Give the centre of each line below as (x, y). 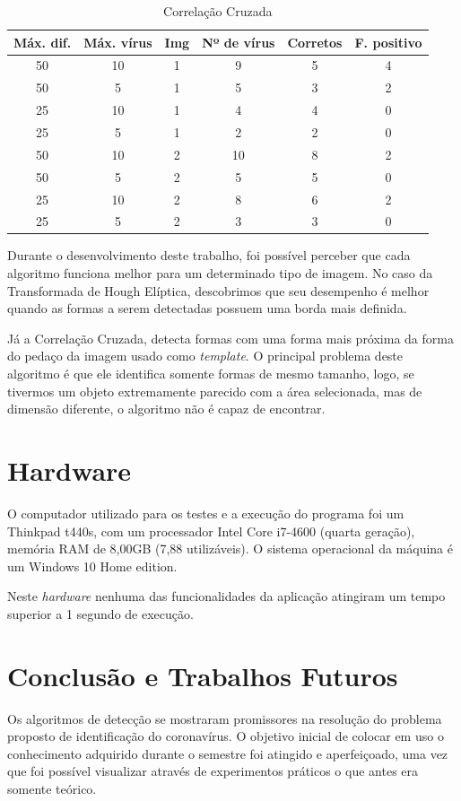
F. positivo (388, 42)
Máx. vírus (118, 42)
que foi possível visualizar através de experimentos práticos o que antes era (213, 771)
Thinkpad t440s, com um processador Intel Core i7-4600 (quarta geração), (211, 531)
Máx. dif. (43, 42)
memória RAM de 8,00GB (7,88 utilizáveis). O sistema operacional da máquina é (230, 549)
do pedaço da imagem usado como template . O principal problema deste (205, 356)
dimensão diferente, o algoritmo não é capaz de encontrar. (166, 409)
